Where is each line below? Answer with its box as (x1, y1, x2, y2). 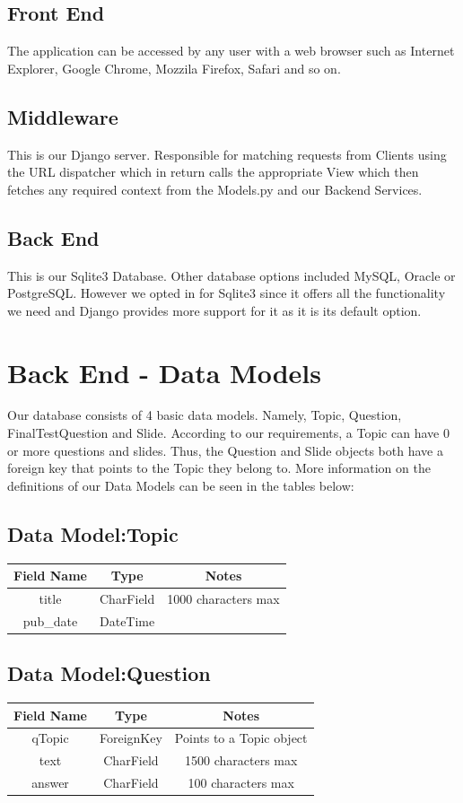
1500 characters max (185, 751, 298, 770)
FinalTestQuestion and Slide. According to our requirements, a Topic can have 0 (7, 423, 450, 442)
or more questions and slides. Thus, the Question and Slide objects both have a (7, 441, 443, 459)
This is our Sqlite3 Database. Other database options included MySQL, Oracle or (7, 266, 456, 284)
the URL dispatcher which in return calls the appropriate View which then (7, 162, 419, 181)
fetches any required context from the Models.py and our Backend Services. (7, 179, 423, 198)
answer (31, 773, 69, 792)
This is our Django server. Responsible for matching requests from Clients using (7, 144, 447, 163)
